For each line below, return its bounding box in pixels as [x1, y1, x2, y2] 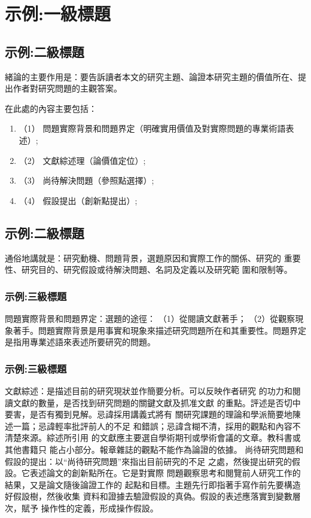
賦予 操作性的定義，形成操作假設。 [21, 501, 158, 514]
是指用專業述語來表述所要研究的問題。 [5, 336, 155, 348]
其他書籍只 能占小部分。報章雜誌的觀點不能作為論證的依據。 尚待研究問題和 [5, 443, 304, 455]
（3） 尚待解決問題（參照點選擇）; [19, 174, 154, 187]
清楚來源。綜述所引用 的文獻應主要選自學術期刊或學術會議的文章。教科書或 [5, 431, 301, 444]
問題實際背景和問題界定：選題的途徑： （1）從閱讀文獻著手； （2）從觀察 [5, 312, 295, 324]
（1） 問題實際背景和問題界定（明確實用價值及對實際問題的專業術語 [19, 122, 286, 135]
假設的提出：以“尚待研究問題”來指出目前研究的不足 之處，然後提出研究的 [5, 455, 292, 467]
